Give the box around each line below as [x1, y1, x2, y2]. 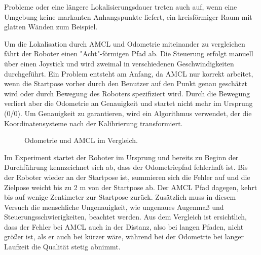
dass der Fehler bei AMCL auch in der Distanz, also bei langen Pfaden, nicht [4, 221, 244, 232]
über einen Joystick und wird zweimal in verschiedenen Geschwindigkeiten [4, 58, 234, 68]
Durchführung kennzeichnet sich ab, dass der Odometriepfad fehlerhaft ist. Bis [4, 162, 248, 172]
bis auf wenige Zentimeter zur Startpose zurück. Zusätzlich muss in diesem [4, 192, 236, 202]
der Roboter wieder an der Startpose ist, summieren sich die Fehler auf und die [4, 171, 250, 182]
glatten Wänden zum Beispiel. [4, 21, 98, 32]
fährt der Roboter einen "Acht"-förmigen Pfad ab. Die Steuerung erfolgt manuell [4, 48, 253, 59]
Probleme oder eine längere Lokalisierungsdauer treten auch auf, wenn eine [4, 2, 237, 12]
